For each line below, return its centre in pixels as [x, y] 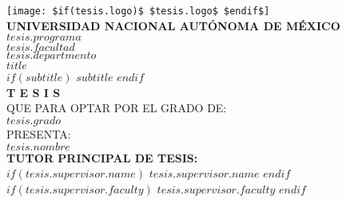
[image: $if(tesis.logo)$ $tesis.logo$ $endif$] [138, 11]
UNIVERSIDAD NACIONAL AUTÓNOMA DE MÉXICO [173, 25]
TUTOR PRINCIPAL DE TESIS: [102, 157]
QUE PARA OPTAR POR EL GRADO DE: [117, 108]
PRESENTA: [39, 134]
